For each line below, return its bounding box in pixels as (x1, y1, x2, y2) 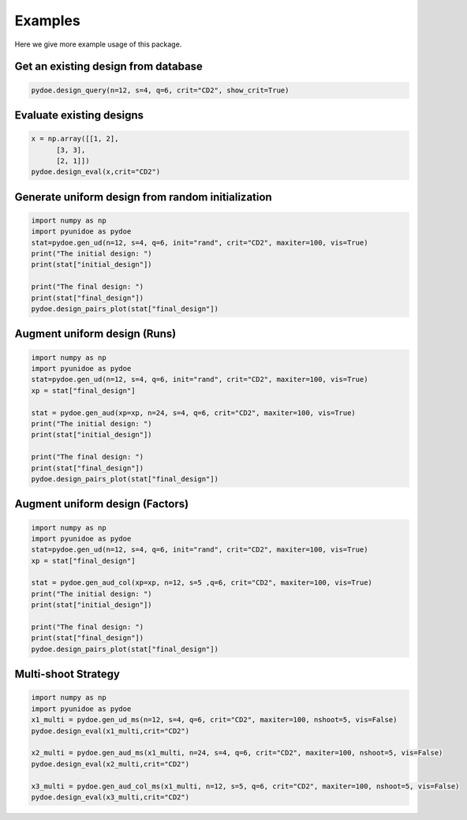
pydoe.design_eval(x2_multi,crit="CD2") (31, 759, 189, 769)
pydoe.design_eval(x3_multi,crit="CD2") (31, 792, 189, 801)
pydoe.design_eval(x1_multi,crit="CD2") (31, 726, 189, 736)
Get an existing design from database (14, 60, 203, 73)
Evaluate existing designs (14, 108, 144, 122)
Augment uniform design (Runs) (14, 328, 177, 341)
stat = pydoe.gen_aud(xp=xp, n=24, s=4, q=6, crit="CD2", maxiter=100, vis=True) (31, 408, 357, 417)
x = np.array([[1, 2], (31, 134, 119, 144)
